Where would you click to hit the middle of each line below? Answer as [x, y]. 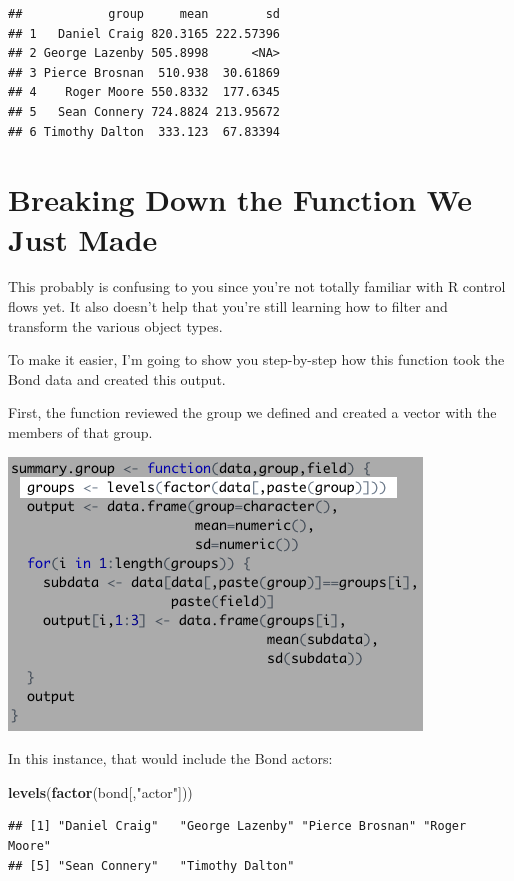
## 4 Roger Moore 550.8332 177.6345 [144, 92]
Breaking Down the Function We [240, 199]
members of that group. [80, 432]
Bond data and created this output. [117, 378]
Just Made [83, 238]
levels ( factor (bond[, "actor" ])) [100, 791]
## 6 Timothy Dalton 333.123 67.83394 [144, 131]
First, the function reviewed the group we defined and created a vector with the [252, 412]
